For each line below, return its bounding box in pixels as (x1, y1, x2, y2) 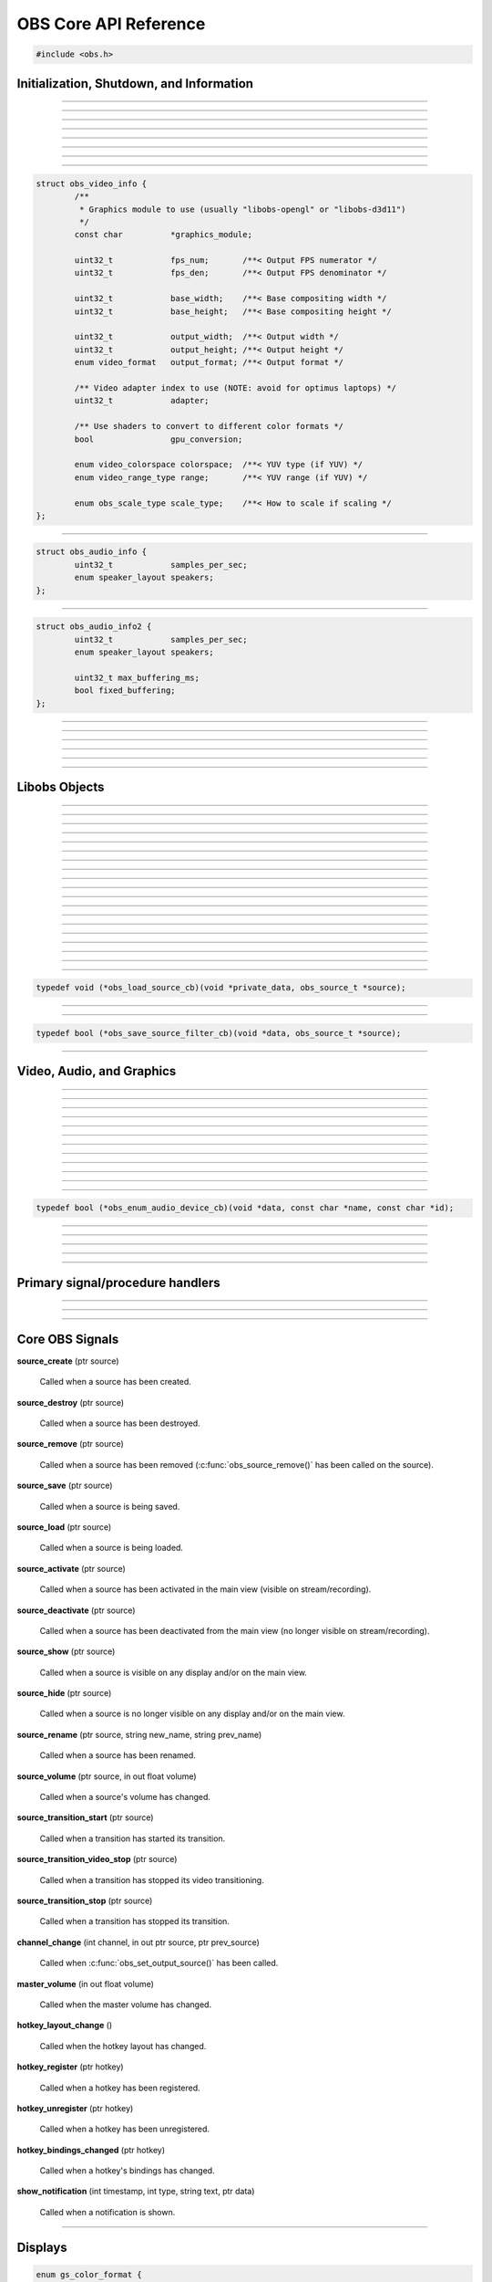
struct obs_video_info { (36, 178, 148, 189)
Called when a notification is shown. (39, 2206, 176, 2217)
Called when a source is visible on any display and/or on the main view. (39, 1667, 307, 1678)
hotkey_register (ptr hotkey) (16, 2061, 124, 2072)
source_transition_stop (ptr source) (16, 1895, 153, 1906)
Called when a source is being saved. (39, 1501, 180, 1512)
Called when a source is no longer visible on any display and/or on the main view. (39, 1708, 345, 1720)
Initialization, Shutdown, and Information (16, 76, 254, 91)
